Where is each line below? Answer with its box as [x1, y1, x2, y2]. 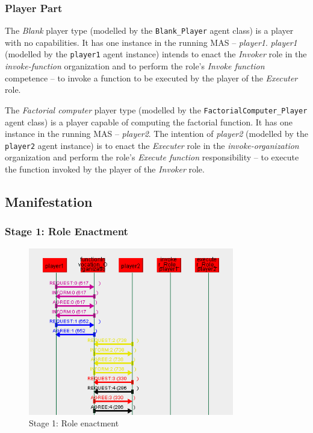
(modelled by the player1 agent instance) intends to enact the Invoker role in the [5, 48, 307, 60]
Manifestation [5, 192, 93, 210]
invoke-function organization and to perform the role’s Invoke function [5, 60, 265, 72]
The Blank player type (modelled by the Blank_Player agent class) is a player [5, 24, 294, 37]
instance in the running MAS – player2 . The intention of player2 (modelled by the [5, 127, 308, 140]
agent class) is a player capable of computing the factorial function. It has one [5, 115, 293, 128]
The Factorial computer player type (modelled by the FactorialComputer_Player [5, 103, 308, 116]
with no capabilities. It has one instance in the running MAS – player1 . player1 [5, 36, 297, 48]
